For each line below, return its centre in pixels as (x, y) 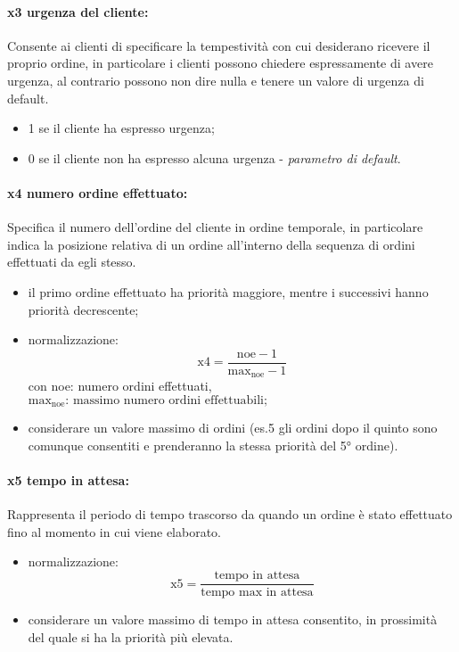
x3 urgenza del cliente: (78, 11)
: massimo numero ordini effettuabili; (166, 400)
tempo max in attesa (257, 593)
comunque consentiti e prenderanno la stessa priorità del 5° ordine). (213, 445)
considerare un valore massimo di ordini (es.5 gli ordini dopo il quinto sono (233, 428)
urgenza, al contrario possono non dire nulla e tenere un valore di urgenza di (216, 80)
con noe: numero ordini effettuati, (120, 386)
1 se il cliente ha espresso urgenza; (121, 128)
